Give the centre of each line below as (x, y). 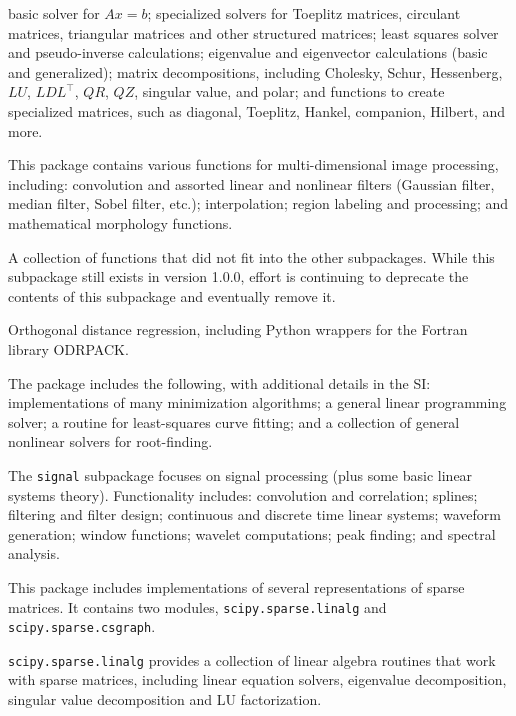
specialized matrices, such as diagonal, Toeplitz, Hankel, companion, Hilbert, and (257, 110)
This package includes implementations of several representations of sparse (236, 586)
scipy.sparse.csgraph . (82, 626)
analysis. (34, 553)
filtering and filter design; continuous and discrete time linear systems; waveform (254, 514)
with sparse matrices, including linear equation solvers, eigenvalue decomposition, (257, 679)
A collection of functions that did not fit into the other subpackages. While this (251, 256)
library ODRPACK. (68, 348)
